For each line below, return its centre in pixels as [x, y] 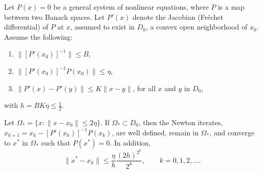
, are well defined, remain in [155, 132]
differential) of [26, 27]
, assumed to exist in [103, 27]
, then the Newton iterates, [181, 122]
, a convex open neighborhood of [196, 27]
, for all [144, 88]
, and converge [232, 132]
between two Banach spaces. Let [54, 17]
